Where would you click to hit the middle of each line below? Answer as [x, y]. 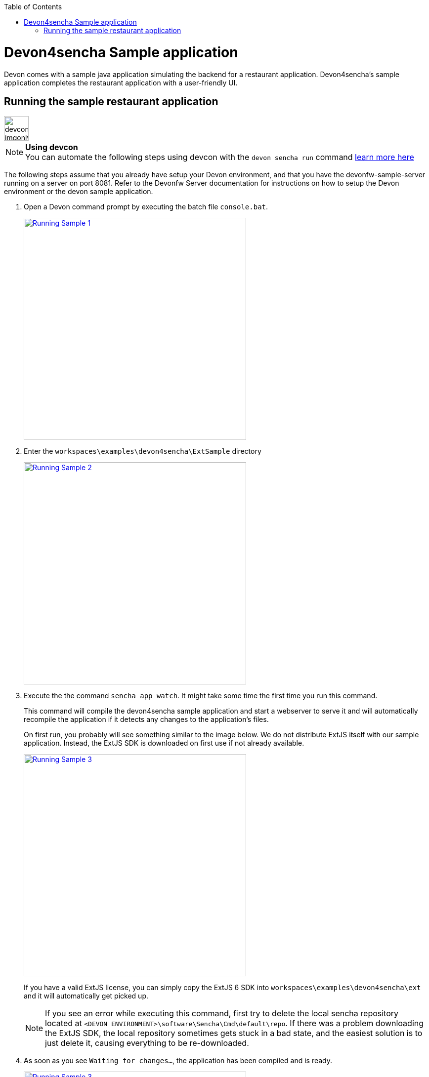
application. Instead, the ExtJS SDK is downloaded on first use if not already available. [164, 743]
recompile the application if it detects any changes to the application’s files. [146, 719]
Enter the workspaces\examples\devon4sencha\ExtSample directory [143, 451]
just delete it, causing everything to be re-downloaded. [147, 1043]
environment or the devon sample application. [79, 192]
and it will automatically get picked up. [86, 996]
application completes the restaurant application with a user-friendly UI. [121, 82]
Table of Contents [33, 7]
